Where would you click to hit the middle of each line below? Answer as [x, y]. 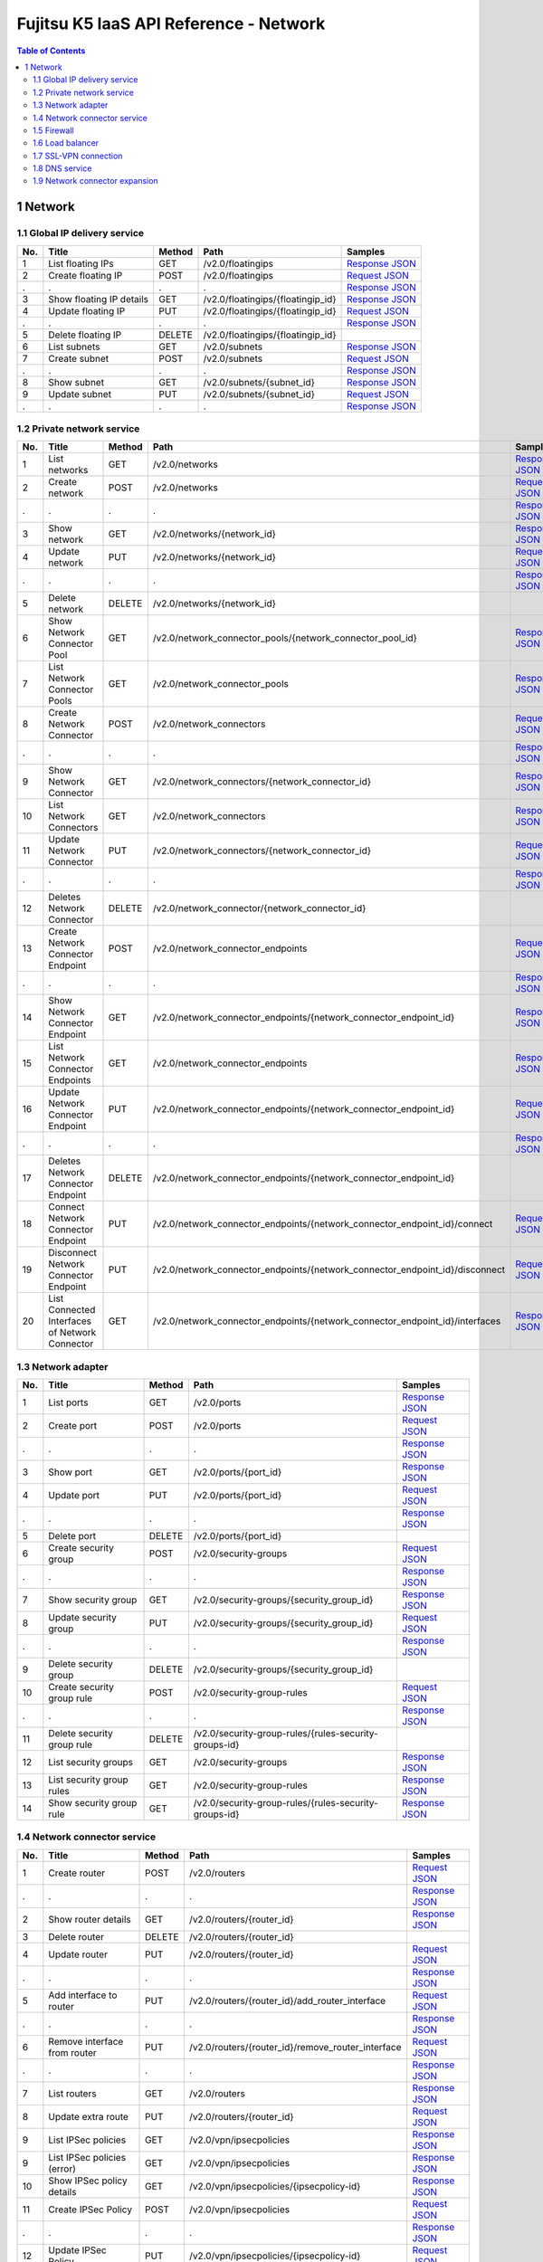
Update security [82, 1618]
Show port [71, 1472]
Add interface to [83, 1995]
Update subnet [80, 394]
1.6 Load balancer [66, 143]
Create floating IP [86, 275]
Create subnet [79, 358]
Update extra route [88, 2116]
